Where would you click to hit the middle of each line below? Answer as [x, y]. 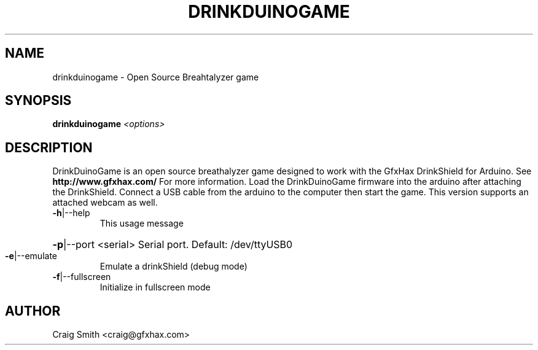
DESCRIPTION [49, 147]
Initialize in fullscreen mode [155, 287]
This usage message [142, 224]
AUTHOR [33, 311]
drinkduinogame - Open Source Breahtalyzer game [156, 77]
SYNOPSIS [38, 101]
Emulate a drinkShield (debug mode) [173, 266]
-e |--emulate [31, 256]
